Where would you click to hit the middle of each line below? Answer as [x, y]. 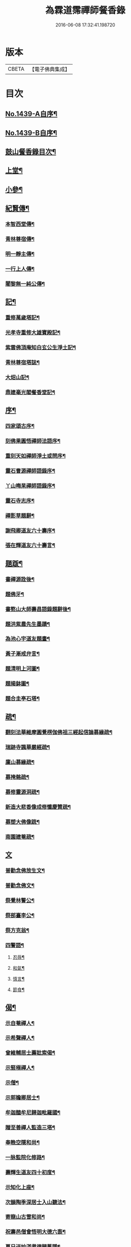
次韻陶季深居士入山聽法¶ [36, 1202]
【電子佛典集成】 [50, 69]
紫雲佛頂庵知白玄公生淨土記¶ [41, 347]
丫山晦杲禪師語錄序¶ [30, 485]
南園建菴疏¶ [20, 836]
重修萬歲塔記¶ [22, 317]
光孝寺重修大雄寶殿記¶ [33, 333]
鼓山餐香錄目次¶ [31, 152]
